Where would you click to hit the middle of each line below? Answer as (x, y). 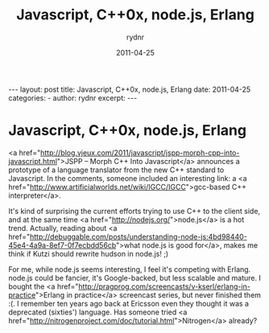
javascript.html (33, 161)
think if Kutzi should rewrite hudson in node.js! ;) (89, 253)
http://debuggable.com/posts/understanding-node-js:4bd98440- (138, 236)
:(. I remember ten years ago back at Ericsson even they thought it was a (129, 303)
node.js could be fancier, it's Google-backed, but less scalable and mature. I (135, 277)
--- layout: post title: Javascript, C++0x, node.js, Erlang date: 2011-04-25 (130, 89)
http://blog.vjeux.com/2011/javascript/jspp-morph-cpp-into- (140, 152)
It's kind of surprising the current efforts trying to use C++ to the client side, (134, 211)
